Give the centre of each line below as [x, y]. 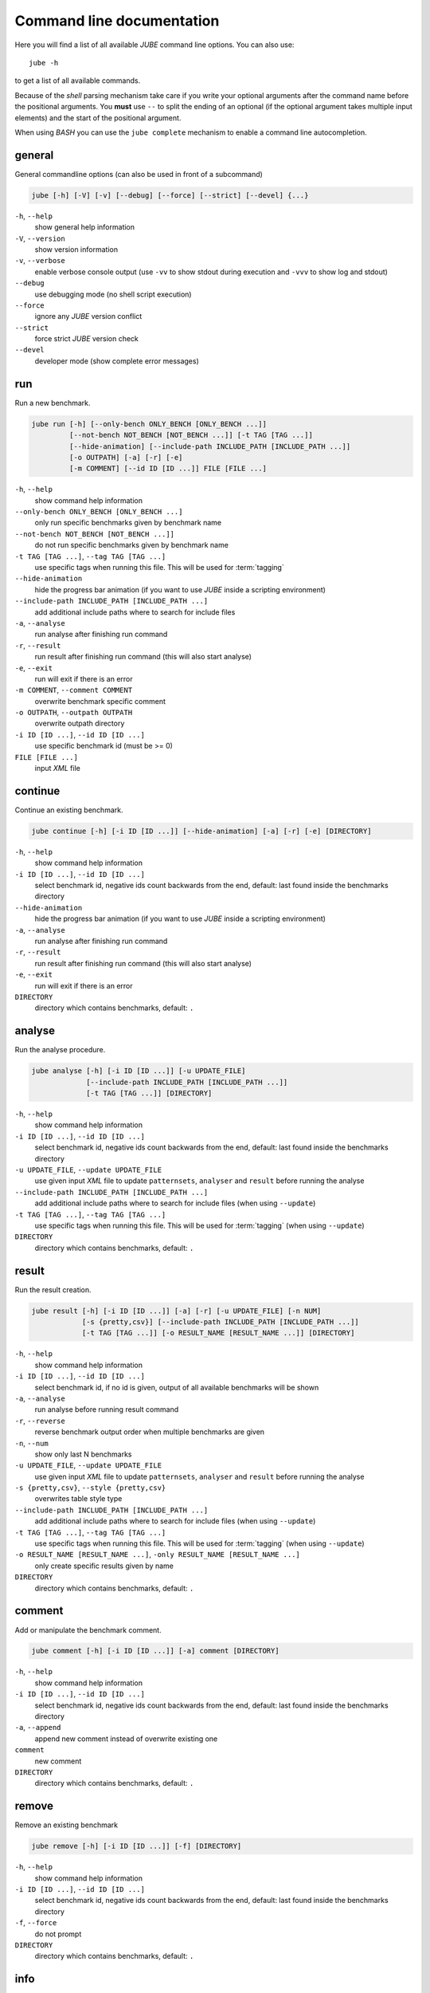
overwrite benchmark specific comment [100, 701]
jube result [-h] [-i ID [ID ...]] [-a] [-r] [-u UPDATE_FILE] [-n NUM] [176, 1311]
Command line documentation [117, 21]
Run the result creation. [53, 1289]
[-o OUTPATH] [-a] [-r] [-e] [126, 457]
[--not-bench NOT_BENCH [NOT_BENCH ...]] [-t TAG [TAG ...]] [191, 435]
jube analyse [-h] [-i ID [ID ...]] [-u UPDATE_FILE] [139, 1071]
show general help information [85, 227]
